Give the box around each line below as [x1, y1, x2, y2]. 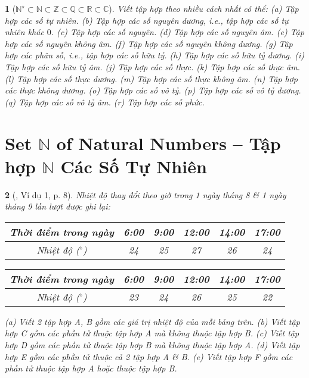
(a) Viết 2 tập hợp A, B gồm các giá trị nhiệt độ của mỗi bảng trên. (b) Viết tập [5, 315, 300, 327]
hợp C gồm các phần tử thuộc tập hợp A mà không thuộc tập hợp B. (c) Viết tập [5, 327, 299, 339]
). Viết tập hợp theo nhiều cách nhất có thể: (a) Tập [109, 2, 299, 14]
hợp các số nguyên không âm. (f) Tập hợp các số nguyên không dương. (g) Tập [5, 37, 293, 49]
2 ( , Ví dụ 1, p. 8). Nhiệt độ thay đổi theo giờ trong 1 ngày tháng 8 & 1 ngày [5, 188, 286, 201]
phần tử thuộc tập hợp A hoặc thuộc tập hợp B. [5, 362, 177, 374]
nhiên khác [5, 26, 44, 38]
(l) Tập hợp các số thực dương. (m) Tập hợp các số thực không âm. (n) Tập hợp [5, 72, 298, 85]
